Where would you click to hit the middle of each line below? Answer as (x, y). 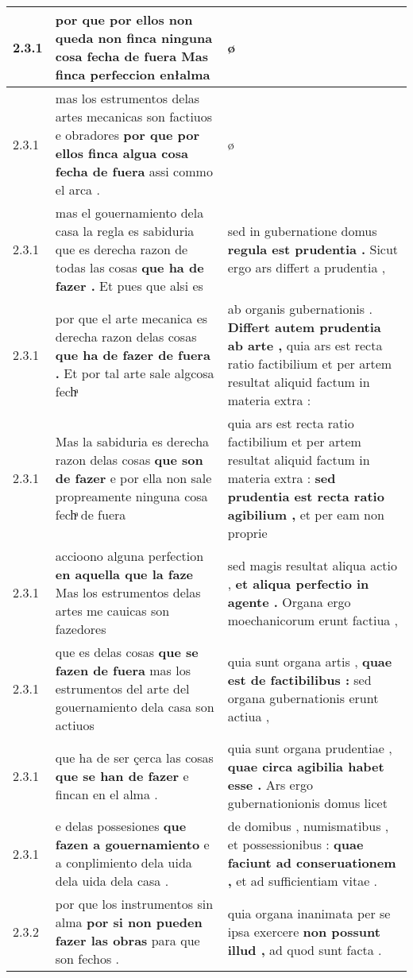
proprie (247, 533)
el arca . (77, 189)
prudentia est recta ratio (306, 496)
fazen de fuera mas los (123, 670)
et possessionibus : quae (295, 844)
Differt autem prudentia (304, 327)
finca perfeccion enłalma (133, 74)
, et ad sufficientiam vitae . (303, 881)
